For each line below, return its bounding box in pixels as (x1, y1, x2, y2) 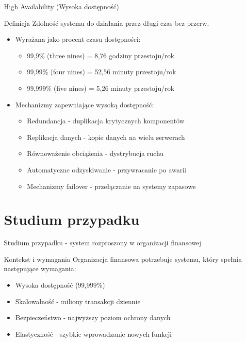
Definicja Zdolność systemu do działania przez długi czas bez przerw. (4, 17, 209, 28)
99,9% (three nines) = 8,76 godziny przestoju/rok (27, 50, 175, 60)
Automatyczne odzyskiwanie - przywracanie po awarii (27, 164, 186, 174)
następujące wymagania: (4, 263, 76, 274)
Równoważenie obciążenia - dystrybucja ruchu (27, 148, 164, 158)
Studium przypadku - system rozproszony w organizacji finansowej (4, 238, 201, 248)
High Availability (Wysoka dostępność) (4, 1, 119, 11)
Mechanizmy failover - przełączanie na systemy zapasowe (27, 181, 196, 191)
